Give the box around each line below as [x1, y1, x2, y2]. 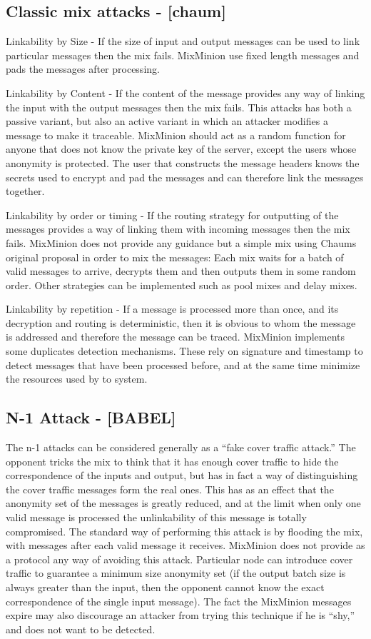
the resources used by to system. [6, 371, 148, 386]
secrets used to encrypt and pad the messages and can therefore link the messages [6, 169, 364, 184]
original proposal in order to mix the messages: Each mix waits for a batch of [6, 249, 344, 264]
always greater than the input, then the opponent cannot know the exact [6, 580, 325, 594]
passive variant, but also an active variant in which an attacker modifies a [6, 114, 328, 129]
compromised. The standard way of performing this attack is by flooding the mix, [6, 523, 363, 538]
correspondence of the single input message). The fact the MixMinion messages [6, 593, 352, 608]
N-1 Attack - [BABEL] [6, 406, 176, 428]
